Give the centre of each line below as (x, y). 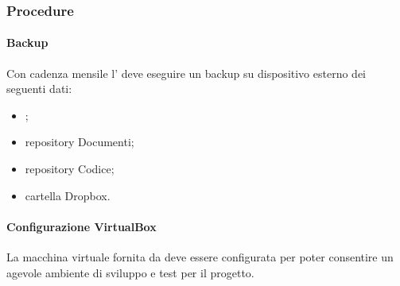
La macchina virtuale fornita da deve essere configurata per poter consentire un (200, 257)
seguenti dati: (39, 89)
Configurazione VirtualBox (82, 226)
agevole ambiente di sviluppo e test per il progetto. (130, 272)
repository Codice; (70, 169)
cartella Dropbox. (68, 195)
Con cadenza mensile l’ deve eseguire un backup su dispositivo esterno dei (186, 73)
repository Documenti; (80, 142)
